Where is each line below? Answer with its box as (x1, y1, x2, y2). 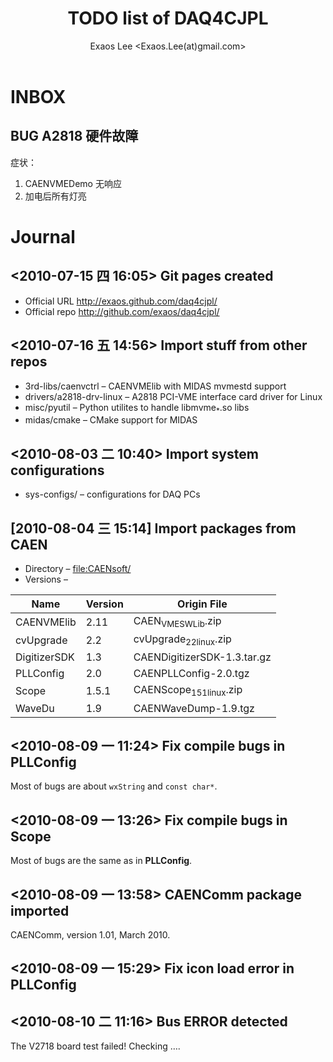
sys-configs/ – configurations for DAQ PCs (24, 488, 201, 501)
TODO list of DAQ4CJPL (67, 7, 269, 30)
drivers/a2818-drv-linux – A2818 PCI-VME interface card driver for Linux (24, 390, 323, 402)
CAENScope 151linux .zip (133, 683, 243, 699)
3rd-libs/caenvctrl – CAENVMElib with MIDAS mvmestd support (24, 380, 287, 392)
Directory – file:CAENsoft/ (24, 562, 132, 574)
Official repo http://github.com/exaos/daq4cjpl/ (24, 305, 220, 317)
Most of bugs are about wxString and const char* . (10, 780, 218, 792)
